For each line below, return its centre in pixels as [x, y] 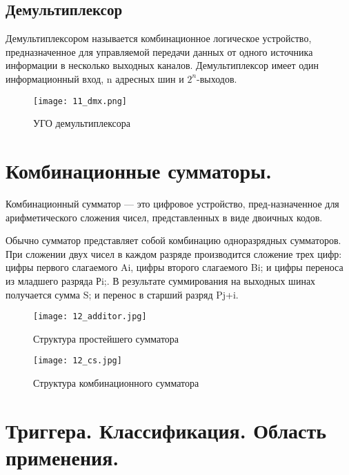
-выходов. [217, 78]
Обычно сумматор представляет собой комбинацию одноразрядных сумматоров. [173, 240]
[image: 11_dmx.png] [80, 101]
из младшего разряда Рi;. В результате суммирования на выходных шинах [161, 280]
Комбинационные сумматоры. [139, 171]
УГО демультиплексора [82, 123]
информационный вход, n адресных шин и [95, 78]
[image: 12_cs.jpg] [78, 361]
